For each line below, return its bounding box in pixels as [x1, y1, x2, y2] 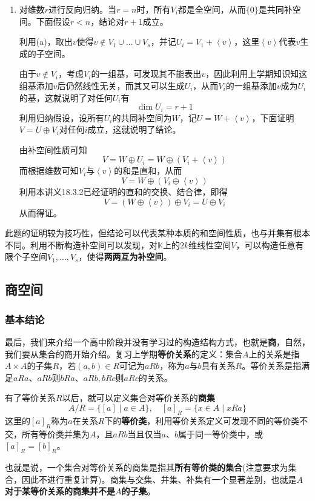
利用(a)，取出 [19, 35, 73, 48]
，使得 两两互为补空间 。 [78, 250, 172, 263]
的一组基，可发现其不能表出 [91, 67, 202, 80]
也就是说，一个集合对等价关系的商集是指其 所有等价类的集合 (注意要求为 [5, 460, 288, 473]
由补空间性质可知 [19, 143, 87, 156]
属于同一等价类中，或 [177, 427, 263, 440]
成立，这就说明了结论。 [87, 123, 181, 136]
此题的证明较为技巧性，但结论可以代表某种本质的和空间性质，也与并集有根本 [5, 227, 310, 239]
